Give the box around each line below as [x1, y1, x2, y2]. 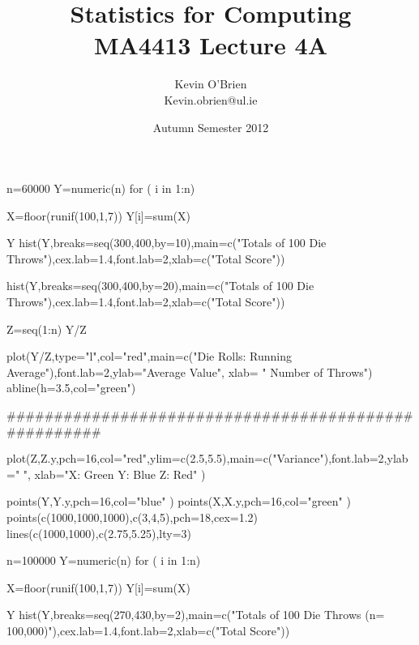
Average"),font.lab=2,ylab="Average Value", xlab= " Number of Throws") [6, 363, 373, 380]
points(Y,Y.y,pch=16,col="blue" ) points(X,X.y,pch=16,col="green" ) [6, 493, 351, 510]
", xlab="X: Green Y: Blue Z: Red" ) [23, 465, 206, 482]
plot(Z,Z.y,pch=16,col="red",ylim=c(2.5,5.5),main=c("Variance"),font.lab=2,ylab [6, 450, 408, 467]
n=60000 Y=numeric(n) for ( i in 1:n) [6, 180, 195, 197]
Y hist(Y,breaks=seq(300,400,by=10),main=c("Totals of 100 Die [6, 234, 327, 251]
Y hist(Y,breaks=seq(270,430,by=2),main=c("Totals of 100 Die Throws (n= [6, 606, 385, 623]
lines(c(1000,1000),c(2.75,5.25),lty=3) [6, 524, 191, 541]
